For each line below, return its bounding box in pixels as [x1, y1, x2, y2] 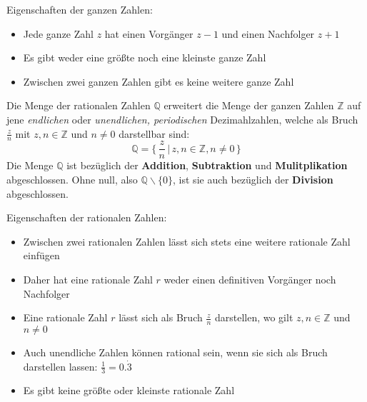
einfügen [23, 248, 60, 263]
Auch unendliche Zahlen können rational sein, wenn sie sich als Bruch [23, 345, 328, 360]
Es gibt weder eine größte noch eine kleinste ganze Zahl [23, 50, 266, 65]
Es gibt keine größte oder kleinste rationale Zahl [23, 383, 235, 398]
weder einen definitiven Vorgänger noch [164, 272, 336, 287]
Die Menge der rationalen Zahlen [6, 98, 151, 113]
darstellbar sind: [119, 126, 190, 141]
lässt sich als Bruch [119, 310, 203, 325]
